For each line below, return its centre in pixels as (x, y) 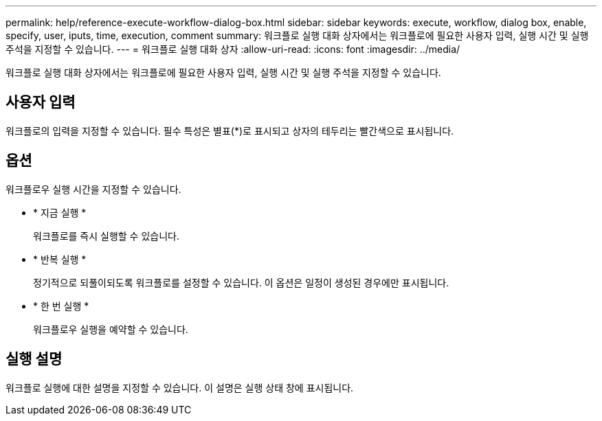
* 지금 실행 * (60, 212)
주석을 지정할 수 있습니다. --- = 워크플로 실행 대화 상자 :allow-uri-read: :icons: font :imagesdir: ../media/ (233, 49)
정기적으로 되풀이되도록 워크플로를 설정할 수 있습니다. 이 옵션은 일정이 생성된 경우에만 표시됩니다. (241, 282)
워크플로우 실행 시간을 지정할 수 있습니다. (93, 189)
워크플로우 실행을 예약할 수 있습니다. (111, 329)
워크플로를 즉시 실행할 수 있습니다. (106, 236)
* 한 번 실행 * (61, 306)
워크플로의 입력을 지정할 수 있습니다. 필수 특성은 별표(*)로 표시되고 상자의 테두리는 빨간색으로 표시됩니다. (230, 130)
